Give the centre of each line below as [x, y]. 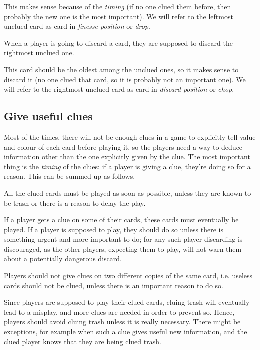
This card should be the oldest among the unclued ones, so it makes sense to [121, 69]
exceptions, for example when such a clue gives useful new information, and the [126, 332]
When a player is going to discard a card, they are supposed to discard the [118, 43]
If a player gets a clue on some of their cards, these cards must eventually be [121, 220]
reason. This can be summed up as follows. [70, 176]
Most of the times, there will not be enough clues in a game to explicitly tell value [130, 137]
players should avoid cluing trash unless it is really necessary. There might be [122, 322]
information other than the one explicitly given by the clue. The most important [127, 157]
